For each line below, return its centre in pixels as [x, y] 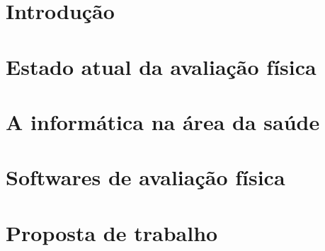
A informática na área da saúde [163, 121]
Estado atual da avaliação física [161, 66]
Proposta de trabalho [112, 232]
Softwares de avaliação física [146, 177]
